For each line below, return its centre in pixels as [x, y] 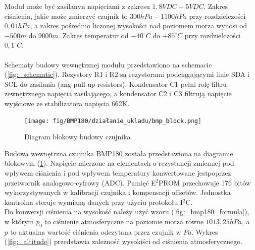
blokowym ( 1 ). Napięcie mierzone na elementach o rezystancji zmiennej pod [119, 163]
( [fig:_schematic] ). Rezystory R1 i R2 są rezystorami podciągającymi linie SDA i [127, 74]
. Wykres [205, 231]
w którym [19, 221]
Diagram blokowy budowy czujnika [77, 137]
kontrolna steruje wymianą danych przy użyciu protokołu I [94, 202]
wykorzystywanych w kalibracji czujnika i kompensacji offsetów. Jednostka [118, 192]
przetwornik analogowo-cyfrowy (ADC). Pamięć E [80, 182]
